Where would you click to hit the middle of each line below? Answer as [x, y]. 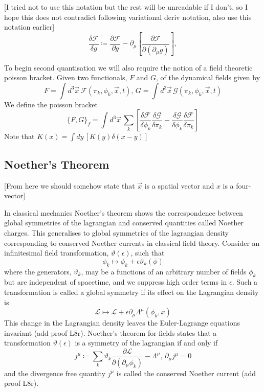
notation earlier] [29, 27]
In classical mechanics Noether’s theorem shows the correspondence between [124, 212]
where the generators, [38, 271]
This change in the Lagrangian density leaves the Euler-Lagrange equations [122, 323]
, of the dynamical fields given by [208, 77]
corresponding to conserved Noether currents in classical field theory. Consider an [132, 243]
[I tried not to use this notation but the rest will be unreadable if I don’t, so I [126, 7]
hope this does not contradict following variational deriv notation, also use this [128, 17]
